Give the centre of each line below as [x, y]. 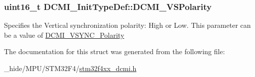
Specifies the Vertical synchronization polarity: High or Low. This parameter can [127, 25]
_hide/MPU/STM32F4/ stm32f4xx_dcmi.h [70, 68]
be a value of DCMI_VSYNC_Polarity [64, 35]
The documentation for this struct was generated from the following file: [115, 51]
